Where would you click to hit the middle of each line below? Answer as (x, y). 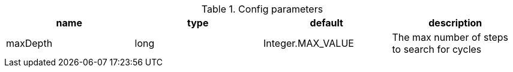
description (455, 23)
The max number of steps (450, 37)
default (326, 23)
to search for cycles (437, 49)
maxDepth (29, 43)
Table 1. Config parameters (262, 9)
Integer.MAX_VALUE (309, 43)
